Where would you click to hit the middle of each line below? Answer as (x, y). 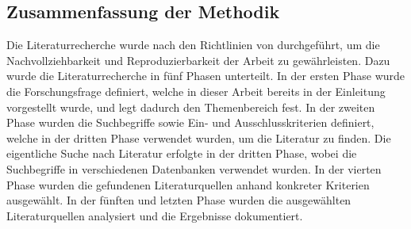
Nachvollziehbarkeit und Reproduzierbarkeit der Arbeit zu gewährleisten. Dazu (198, 60)
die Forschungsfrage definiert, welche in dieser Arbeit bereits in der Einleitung (196, 91)
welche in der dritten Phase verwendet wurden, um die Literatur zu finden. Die (199, 137)
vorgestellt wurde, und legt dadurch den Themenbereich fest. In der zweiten (191, 107)
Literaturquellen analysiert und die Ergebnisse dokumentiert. (155, 215)
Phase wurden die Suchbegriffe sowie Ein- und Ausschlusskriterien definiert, (190, 122)
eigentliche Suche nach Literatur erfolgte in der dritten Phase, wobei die (182, 153)
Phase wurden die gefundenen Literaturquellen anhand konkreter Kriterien (188, 184)
